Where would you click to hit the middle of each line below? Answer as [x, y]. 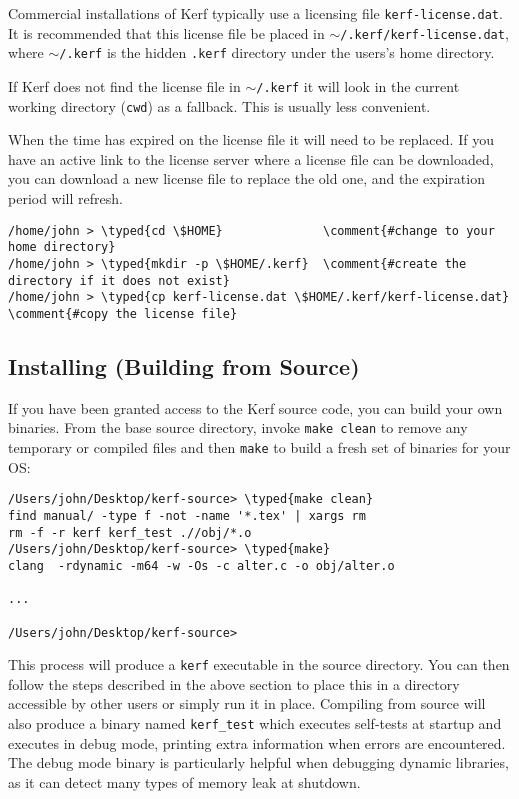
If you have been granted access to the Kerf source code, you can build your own [255, 407]
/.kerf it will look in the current [358, 85]
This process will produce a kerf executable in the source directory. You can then [259, 664]
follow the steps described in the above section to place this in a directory [234, 683]
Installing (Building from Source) [184, 365]
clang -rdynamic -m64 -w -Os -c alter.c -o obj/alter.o [201, 565]
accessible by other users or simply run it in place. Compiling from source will [247, 703]
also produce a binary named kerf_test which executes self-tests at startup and [255, 723]
